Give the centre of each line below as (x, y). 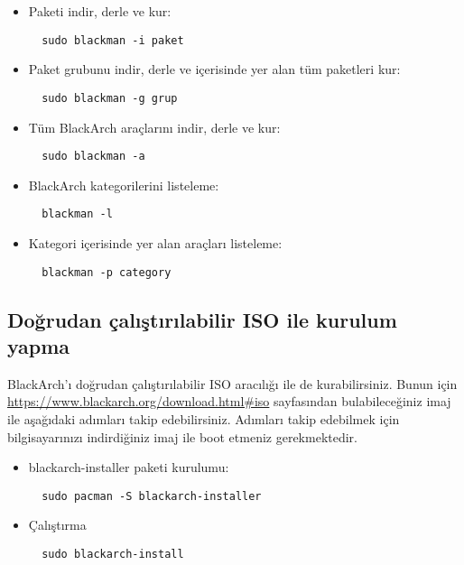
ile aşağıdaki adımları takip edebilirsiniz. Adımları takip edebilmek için (204, 419)
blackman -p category (107, 272)
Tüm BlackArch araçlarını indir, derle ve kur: (154, 127)
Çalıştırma (57, 525)
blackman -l (77, 214)
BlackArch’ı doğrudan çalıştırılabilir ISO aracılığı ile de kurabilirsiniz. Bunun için (232, 383)
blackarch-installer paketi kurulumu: (129, 467)
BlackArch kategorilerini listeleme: (124, 185)
